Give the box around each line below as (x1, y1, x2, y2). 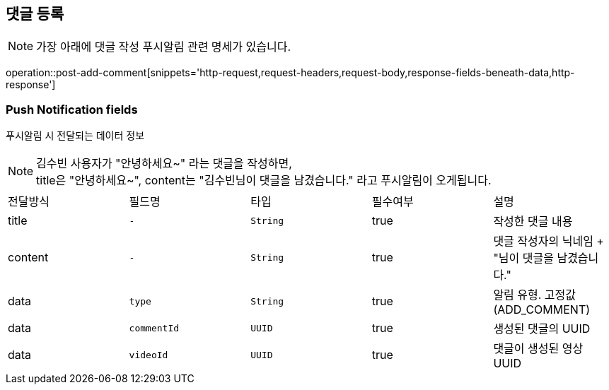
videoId (129, 349, 168, 360)
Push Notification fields (6, 102, 138, 117)
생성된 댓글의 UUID (493, 321, 591, 336)
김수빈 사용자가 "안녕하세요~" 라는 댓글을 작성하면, (36, 156, 292, 171)
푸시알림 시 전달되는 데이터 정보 (6, 129, 145, 142)
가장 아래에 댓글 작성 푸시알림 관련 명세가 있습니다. (36, 40, 291, 54)
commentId (129, 322, 180, 333)
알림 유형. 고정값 (493, 288, 576, 302)
